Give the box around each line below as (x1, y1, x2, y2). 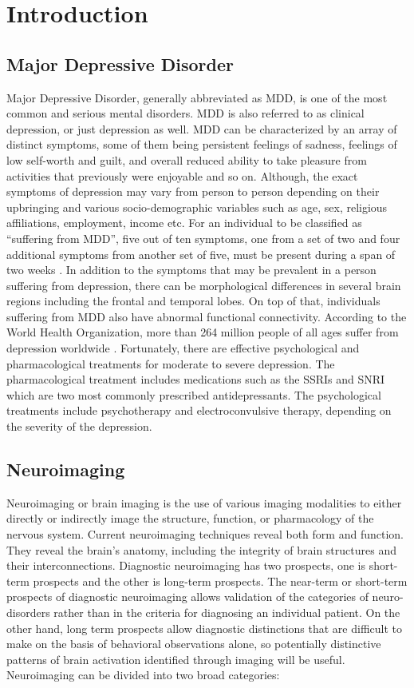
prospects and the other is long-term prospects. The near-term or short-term (33, 572, 408, 589)
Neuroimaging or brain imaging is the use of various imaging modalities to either (6, 494, 402, 511)
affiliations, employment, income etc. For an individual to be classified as (6, 214, 362, 231)
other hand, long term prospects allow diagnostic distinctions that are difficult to (6, 619, 403, 636)
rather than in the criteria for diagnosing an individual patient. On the (53, 604, 400, 620)
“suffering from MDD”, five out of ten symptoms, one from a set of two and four (6, 229, 400, 246)
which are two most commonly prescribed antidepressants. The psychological (6, 386, 381, 403)
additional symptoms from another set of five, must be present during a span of (6, 245, 396, 262)
